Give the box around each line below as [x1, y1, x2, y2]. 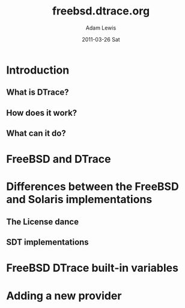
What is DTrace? [6, 87, 69, 98]
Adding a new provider [6, 289, 122, 303]
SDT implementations [6, 237, 89, 248]
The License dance [6, 216, 79, 227]
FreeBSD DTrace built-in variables [6, 261, 179, 275]
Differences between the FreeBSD [6, 180, 179, 193]
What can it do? [6, 128, 66, 139]
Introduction [6, 63, 70, 77]
